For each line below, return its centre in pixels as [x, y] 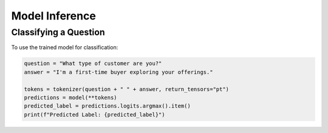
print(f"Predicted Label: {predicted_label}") [94, 114]
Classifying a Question [58, 32]
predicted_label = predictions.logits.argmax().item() [107, 106]
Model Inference [54, 16]
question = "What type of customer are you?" [93, 63]
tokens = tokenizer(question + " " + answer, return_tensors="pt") [127, 89]
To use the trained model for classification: [65, 47]
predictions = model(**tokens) [71, 97]
